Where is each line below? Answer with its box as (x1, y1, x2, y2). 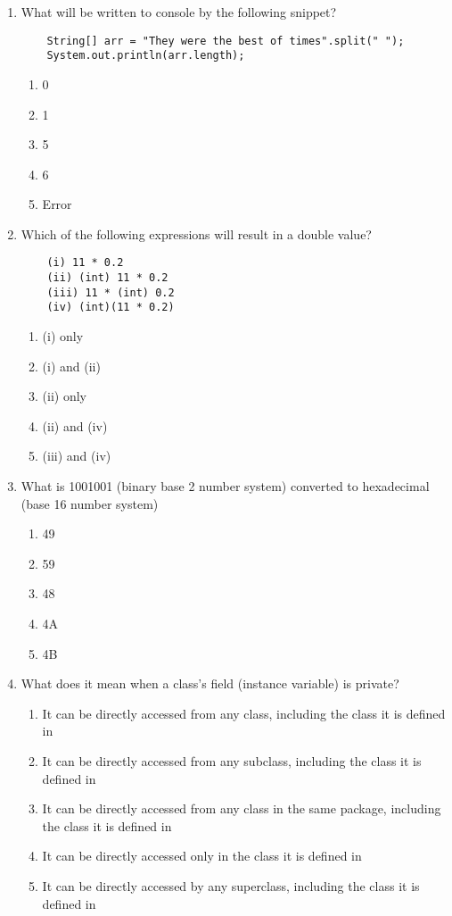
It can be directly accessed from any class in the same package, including (42, 799, 441, 818)
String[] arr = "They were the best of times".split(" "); (46, 34, 405, 47)
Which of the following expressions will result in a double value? (21, 224, 372, 243)
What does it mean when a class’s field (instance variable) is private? (21, 674, 399, 693)
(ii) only (42, 387, 86, 405)
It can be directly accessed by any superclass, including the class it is (42, 876, 420, 895)
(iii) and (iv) (42, 446, 111, 465)
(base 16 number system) (21, 494, 159, 512)
